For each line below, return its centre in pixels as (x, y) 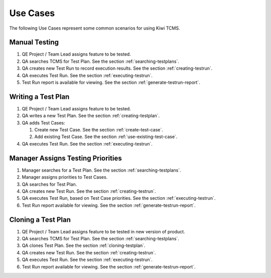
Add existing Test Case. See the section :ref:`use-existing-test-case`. (106, 137)
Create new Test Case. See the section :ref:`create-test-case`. (99, 130)
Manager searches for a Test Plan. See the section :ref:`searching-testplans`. (102, 170)
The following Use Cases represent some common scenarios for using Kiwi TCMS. (95, 28)
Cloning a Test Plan (40, 220)
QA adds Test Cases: (43, 122)
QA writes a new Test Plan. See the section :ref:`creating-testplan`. (91, 116)
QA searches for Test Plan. (49, 184)
